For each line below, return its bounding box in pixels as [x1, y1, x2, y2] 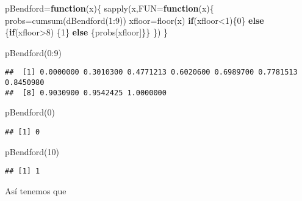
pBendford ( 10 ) [5, 145, 59, 158]
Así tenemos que [5, 184, 67, 197]
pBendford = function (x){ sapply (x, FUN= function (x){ [5, 2, 214, 14]
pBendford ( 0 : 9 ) [5, 46, 62, 59]
